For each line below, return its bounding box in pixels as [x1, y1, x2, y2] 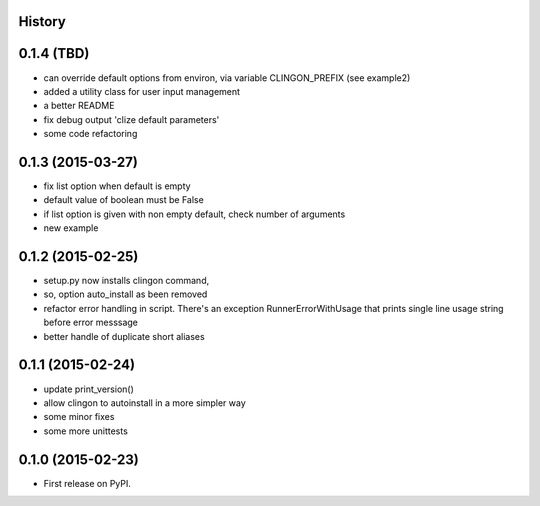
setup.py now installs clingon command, [43, 275, 210, 287]
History [18, 13, 67, 30]
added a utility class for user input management [43, 85, 240, 97]
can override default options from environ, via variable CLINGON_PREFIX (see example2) [43, 71, 411, 84]
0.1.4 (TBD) [18, 45, 90, 62]
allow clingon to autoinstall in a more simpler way [43, 396, 247, 409]
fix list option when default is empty [43, 180, 191, 192]
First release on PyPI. [43, 477, 132, 489]
